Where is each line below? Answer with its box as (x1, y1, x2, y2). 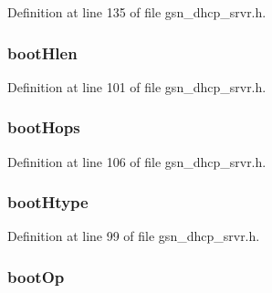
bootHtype (7, 191, 89, 214)
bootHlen (7, 41, 78, 64)
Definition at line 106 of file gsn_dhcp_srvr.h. (7, 152, 267, 171)
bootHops (7, 116, 80, 139)
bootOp (7, 265, 65, 288)
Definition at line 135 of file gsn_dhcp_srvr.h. (7, 3, 267, 21)
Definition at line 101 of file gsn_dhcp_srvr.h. (7, 77, 267, 96)
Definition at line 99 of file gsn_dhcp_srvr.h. (7, 226, 260, 246)
